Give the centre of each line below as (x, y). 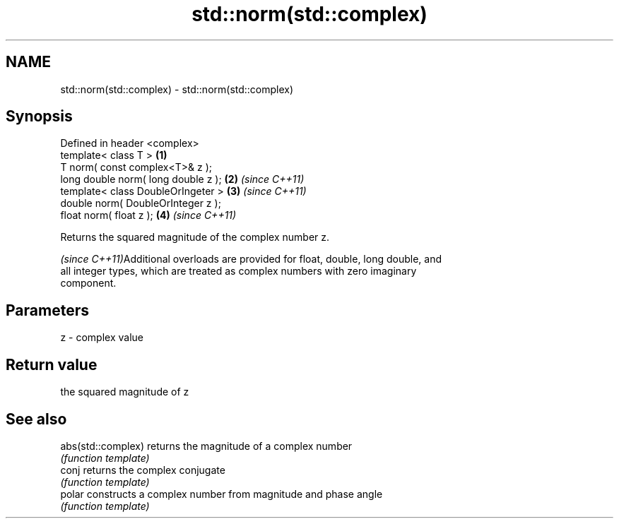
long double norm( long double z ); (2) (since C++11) (182, 179)
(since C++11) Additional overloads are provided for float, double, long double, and (251, 259)
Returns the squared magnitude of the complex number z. (195, 237)
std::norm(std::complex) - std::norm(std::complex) (177, 89)
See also (36, 419)
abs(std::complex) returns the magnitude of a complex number (206, 446)
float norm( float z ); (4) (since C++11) (148, 215)
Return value (52, 364)
